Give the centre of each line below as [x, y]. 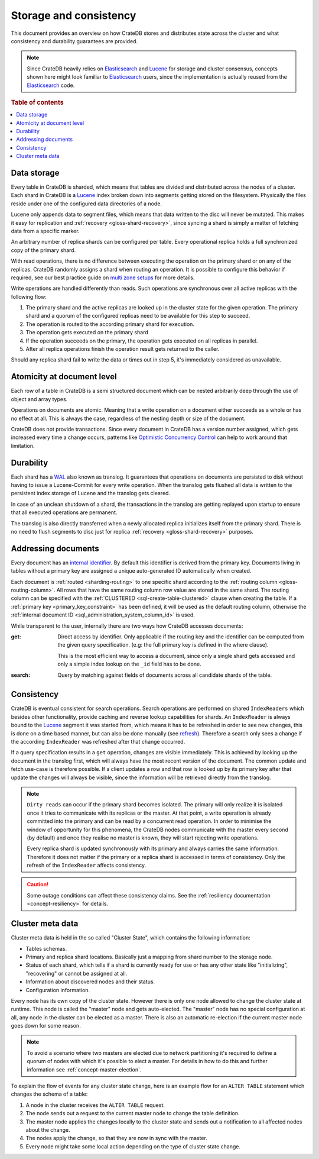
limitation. [23, 445]
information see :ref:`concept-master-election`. [84, 1069]
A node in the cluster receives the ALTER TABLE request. [95, 1105]
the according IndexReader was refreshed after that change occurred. [98, 742]
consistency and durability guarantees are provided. [74, 41]
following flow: [29, 296]
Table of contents [38, 102]
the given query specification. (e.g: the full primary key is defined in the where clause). [163, 645]
